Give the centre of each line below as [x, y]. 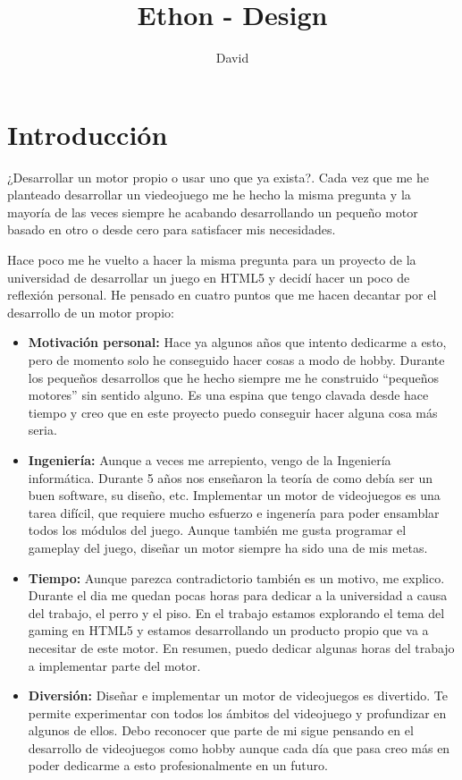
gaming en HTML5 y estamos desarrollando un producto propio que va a [228, 630]
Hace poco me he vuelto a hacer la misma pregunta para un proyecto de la [212, 260]
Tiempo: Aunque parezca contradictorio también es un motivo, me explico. [236, 577]
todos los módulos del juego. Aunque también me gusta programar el [217, 530]
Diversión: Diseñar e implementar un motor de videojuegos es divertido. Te [238, 695]
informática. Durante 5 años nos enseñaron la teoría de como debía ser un [230, 477]
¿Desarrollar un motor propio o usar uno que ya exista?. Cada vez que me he [218, 177]
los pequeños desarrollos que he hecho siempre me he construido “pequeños [233, 377]
